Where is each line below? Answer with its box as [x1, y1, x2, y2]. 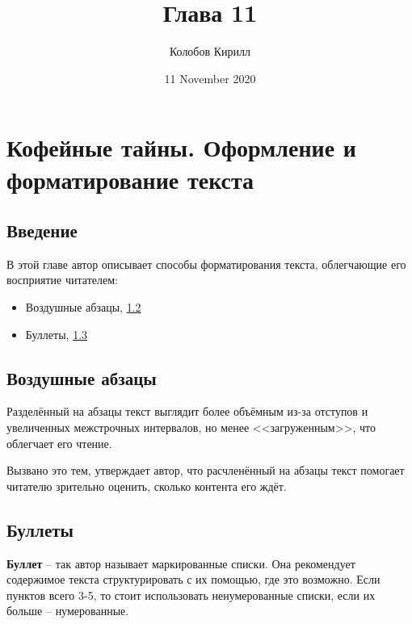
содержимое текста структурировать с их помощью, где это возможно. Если [6, 571, 380, 588]
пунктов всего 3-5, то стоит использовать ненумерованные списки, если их [6, 586, 376, 603]
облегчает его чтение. [6, 434, 112, 451]
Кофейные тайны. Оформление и [6, 131, 356, 164]
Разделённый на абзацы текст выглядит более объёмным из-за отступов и [6, 403, 368, 420]
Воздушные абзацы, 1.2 [25, 299, 141, 316]
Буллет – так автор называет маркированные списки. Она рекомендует [6, 555, 355, 572]
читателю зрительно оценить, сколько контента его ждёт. [6, 477, 287, 494]
